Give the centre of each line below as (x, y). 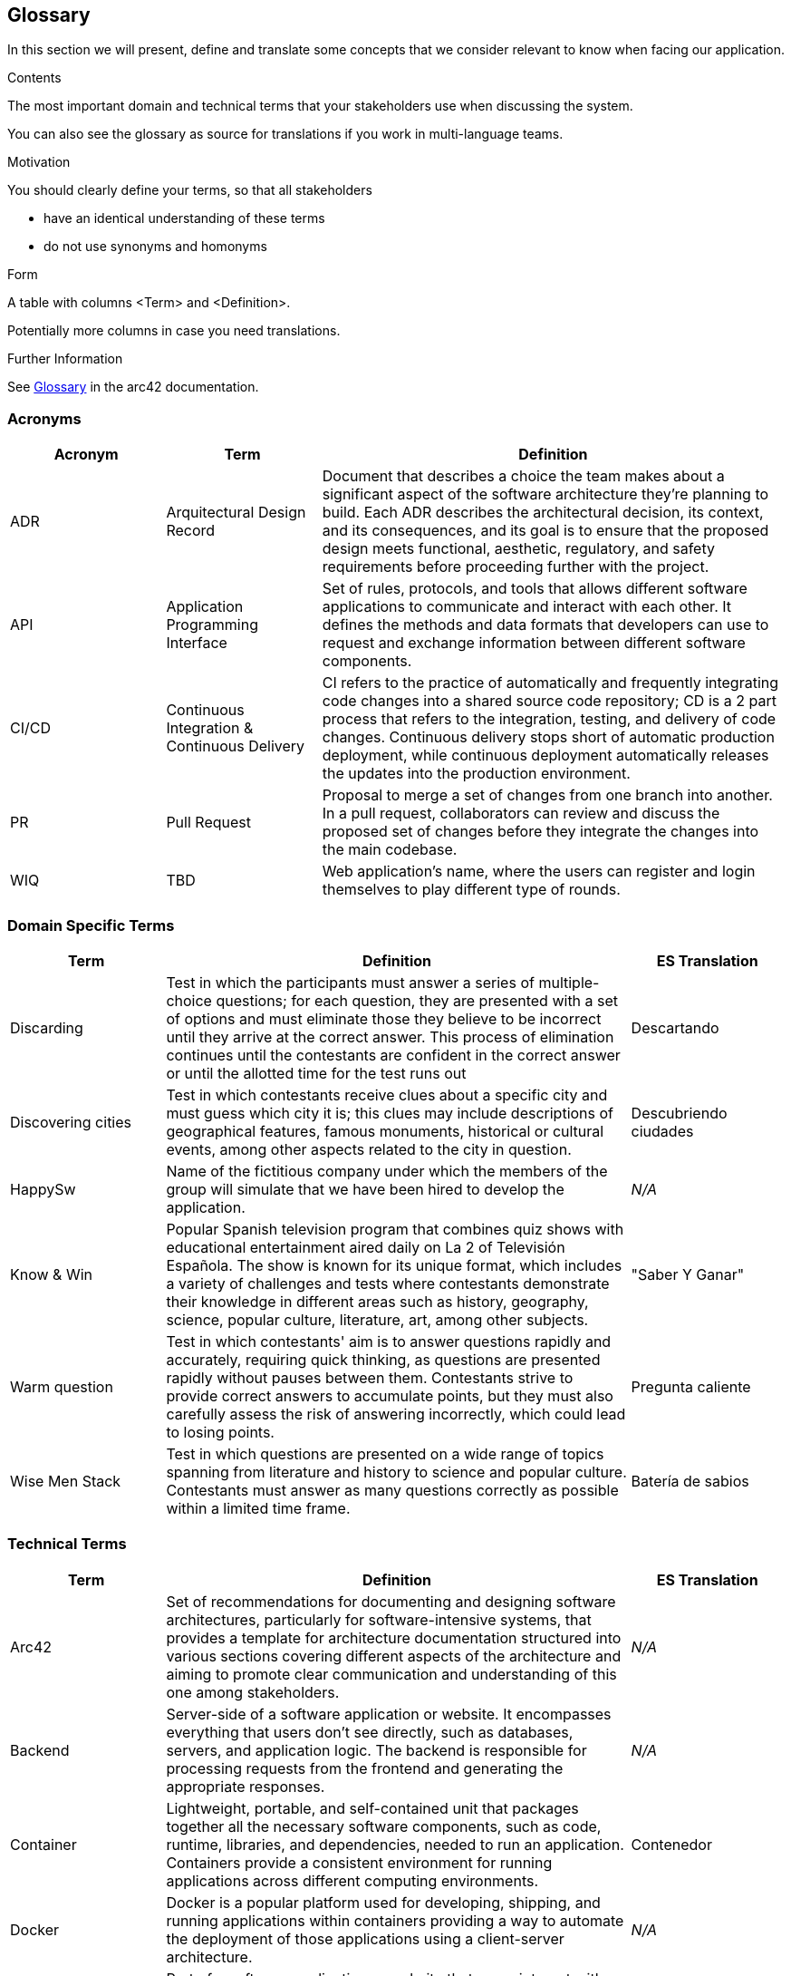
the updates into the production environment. (476, 774)
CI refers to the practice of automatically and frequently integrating (550, 683)
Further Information (65, 359)
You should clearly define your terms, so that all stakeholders (190, 190)
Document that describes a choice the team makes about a (523, 476)
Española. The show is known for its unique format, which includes (394, 1265)
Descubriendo (679, 1113)
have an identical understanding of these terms (184, 218)
